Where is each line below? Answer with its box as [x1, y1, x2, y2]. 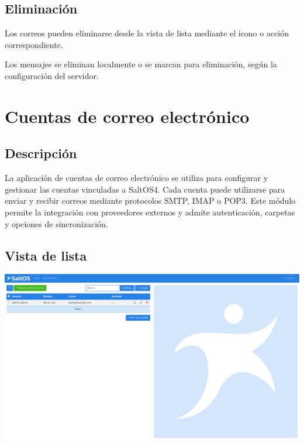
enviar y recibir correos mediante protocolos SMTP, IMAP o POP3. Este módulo [5, 194, 296, 207]
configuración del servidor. [5, 69, 99, 81]
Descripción [5, 144, 77, 162]
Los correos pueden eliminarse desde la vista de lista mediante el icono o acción [5, 27, 289, 39]
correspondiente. [5, 38, 63, 50]
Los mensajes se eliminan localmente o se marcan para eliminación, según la [5, 58, 277, 70]
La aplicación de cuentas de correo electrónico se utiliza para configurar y [5, 172, 268, 184]
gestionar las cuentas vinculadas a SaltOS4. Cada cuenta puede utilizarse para [5, 183, 285, 195]
